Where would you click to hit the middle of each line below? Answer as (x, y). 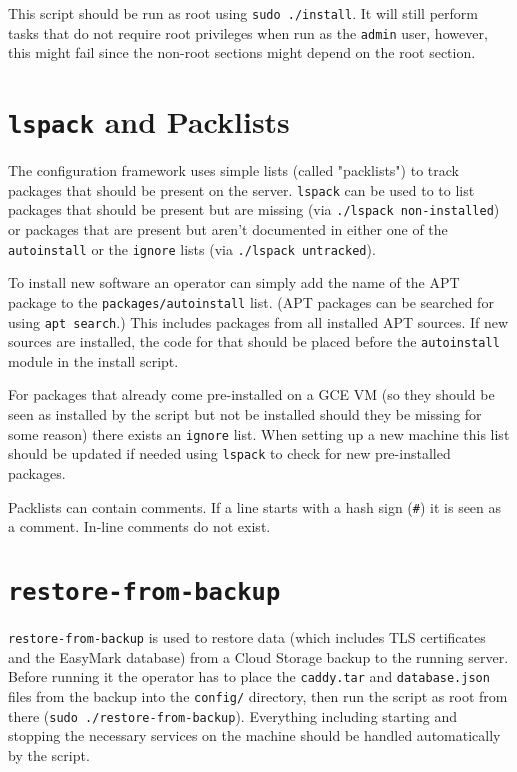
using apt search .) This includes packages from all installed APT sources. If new (258, 321)
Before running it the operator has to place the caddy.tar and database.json (249, 676)
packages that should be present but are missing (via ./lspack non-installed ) (254, 209)
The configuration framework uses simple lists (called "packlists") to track (233, 170)
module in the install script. (93, 360)
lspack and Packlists (149, 121)
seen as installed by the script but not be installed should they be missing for (245, 414)
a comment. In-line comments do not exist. (139, 526)
